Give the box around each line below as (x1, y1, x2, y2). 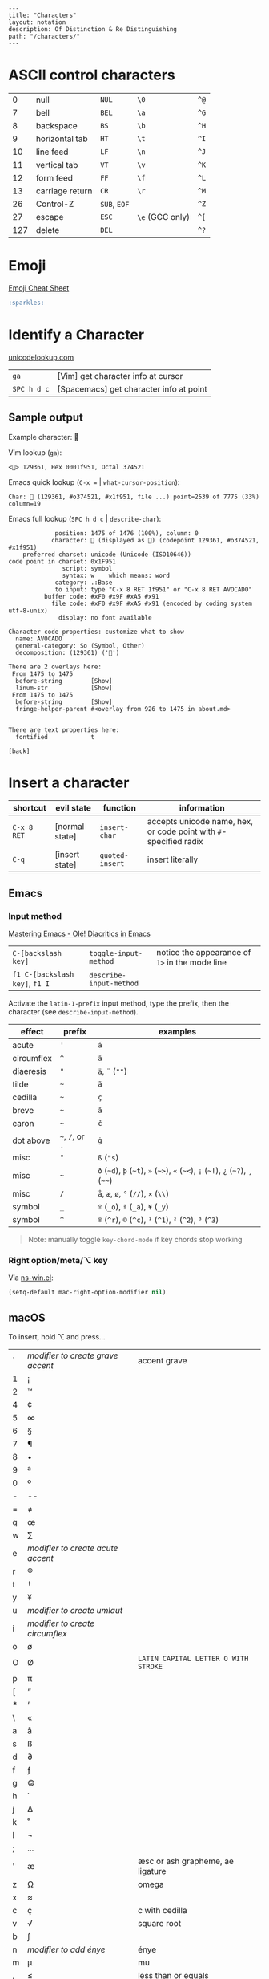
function (102, 803, 136, 814)
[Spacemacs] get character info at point (57, 383, 207, 394)
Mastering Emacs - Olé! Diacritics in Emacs (8, 929, 151, 939)
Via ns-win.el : (8, 1273, 54, 1282)
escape (35, 211, 64, 222)
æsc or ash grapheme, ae (137, 1855, 234, 1867)
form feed (35, 172, 74, 183)
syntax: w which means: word (62, 571, 171, 579)
